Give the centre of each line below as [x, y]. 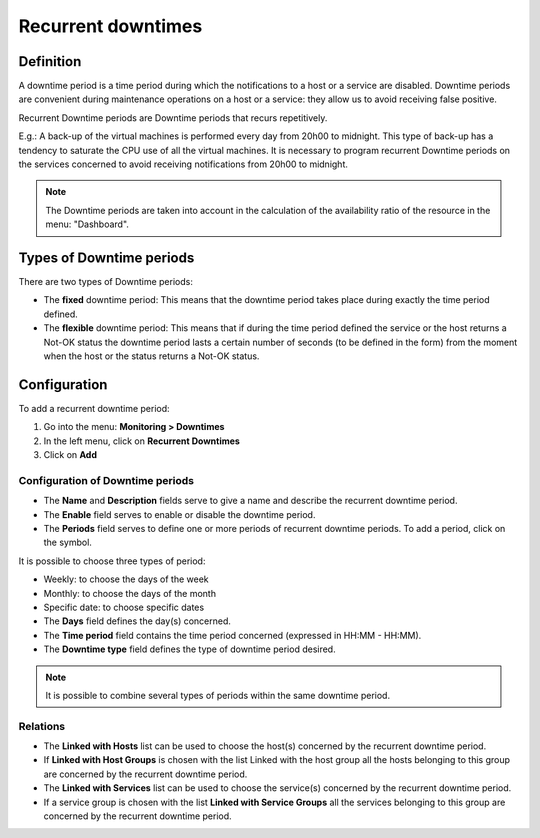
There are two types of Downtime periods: [106, 282]
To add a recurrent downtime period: [94, 408]
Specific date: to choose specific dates [124, 607]
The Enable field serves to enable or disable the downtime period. [179, 514]
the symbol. [67, 542]
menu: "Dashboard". [87, 224]
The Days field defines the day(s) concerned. [137, 621]
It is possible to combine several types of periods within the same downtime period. [217, 695]
